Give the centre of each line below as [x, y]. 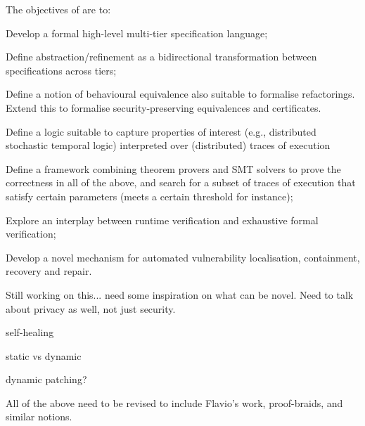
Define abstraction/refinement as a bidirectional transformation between [161, 57]
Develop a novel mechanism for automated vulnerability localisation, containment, [183, 257]
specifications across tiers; [61, 70]
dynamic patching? [46, 379]
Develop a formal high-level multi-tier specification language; [137, 33]
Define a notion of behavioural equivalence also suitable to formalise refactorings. [180, 94]
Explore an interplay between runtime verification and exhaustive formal [162, 220]
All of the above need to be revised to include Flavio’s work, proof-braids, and [174, 402]
